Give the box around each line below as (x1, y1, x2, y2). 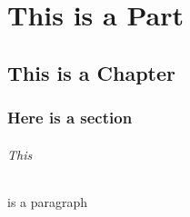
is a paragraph (7, 192, 88, 211)
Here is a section (7, 106, 133, 129)
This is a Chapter (7, 58, 175, 86)
